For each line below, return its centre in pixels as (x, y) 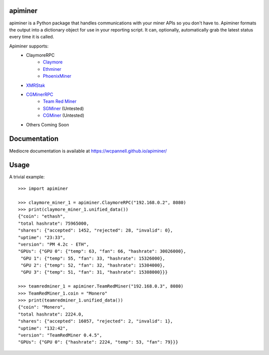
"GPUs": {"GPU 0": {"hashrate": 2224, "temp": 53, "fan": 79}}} (98, 342)
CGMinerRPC (40, 94)
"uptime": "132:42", (43, 328)
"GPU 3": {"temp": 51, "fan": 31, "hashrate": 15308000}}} (94, 272)
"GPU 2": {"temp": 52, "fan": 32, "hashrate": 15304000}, (93, 265)
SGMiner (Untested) (64, 108)
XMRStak (36, 85)
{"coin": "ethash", (42, 216)
